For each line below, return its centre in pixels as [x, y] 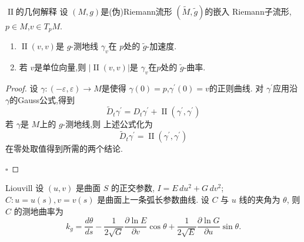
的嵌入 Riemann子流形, [248, 11]
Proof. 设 [22, 88]
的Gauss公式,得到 [42, 99]
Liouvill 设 [25, 188]
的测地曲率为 [39, 211]
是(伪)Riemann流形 [136, 11]
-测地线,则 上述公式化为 [108, 124]
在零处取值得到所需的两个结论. [64, 149]
